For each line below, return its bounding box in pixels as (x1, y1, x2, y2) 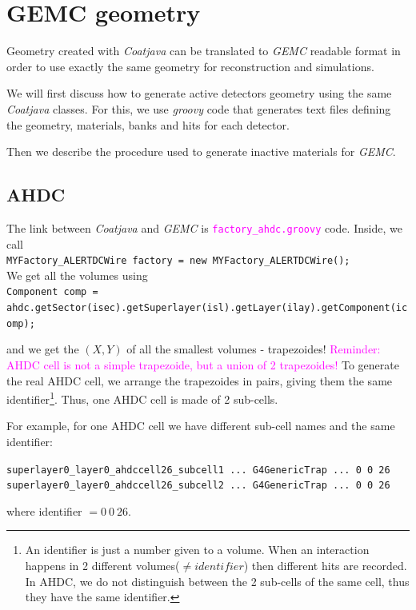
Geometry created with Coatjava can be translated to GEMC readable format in (6, 42, 401, 59)
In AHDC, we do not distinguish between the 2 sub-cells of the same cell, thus (25, 572, 410, 589)
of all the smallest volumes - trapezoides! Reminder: (126, 341, 381, 357)
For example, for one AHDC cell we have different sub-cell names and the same (6, 417, 395, 434)
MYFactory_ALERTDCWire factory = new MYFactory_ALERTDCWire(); (6, 255, 350, 267)
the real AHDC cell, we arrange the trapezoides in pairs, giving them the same (6, 372, 393, 389)
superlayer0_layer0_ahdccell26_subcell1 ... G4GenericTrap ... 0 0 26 (6, 464, 390, 476)
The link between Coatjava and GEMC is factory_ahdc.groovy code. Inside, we (6, 219, 402, 236)
